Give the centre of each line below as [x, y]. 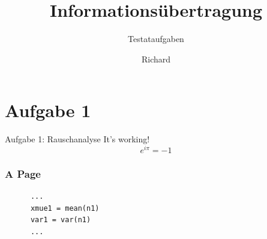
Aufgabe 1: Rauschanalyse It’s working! [77, 139]
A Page [23, 173]
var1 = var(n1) [61, 220]
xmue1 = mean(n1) [65, 208]
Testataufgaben [156, 39]
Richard [156, 59]
